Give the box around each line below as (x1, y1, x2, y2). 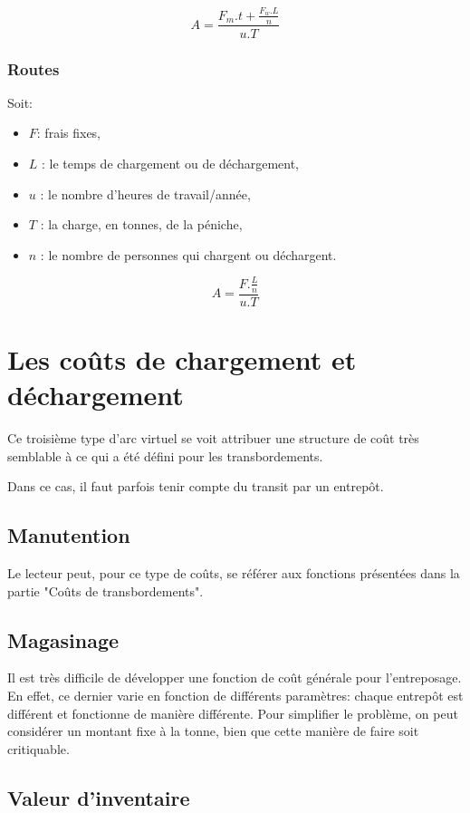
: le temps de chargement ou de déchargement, (42, 153, 299, 172)
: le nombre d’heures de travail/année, (40, 184, 251, 203)
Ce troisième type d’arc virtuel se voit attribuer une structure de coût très (7, 429, 419, 448)
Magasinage (7, 625, 120, 653)
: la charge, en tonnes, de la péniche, (40, 215, 243, 234)
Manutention (7, 521, 130, 549)
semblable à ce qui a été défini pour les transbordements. (7, 446, 323, 465)
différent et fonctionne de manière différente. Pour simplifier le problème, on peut (7, 703, 458, 722)
